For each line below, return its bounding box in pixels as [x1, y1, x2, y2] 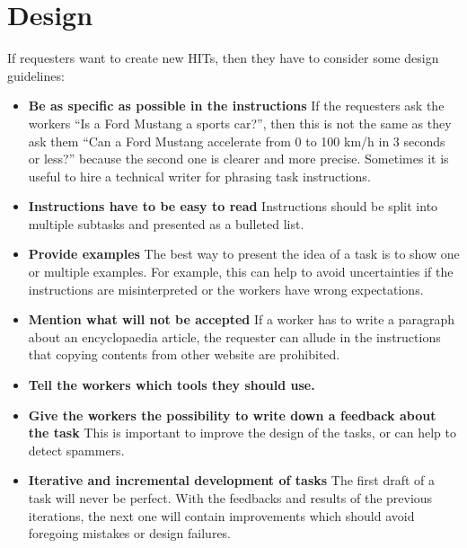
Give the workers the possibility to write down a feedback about [28, 405, 436, 424]
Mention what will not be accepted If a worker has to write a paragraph [28, 310, 455, 329]
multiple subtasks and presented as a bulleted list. [28, 214, 304, 233]
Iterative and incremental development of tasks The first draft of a [28, 471, 436, 490]
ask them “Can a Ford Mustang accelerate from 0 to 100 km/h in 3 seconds [28, 131, 445, 150]
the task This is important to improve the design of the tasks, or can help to [28, 423, 456, 442]
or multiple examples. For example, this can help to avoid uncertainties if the [28, 262, 454, 281]
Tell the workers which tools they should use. [28, 376, 315, 394]
